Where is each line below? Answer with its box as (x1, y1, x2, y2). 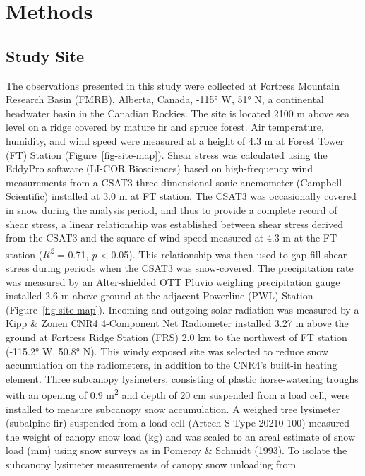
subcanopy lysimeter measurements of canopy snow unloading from (6, 456, 297, 471)
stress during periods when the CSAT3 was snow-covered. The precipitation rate (6, 260, 354, 275)
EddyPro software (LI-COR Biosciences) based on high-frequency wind (6, 161, 313, 176)
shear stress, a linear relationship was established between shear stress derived (6, 216, 343, 231)
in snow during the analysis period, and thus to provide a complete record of (6, 202, 337, 217)
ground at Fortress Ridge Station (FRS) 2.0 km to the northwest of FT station (6, 329, 347, 344)
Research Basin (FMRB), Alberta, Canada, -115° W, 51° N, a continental (6, 92, 324, 107)
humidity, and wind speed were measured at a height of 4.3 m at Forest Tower (6, 133, 345, 148)
